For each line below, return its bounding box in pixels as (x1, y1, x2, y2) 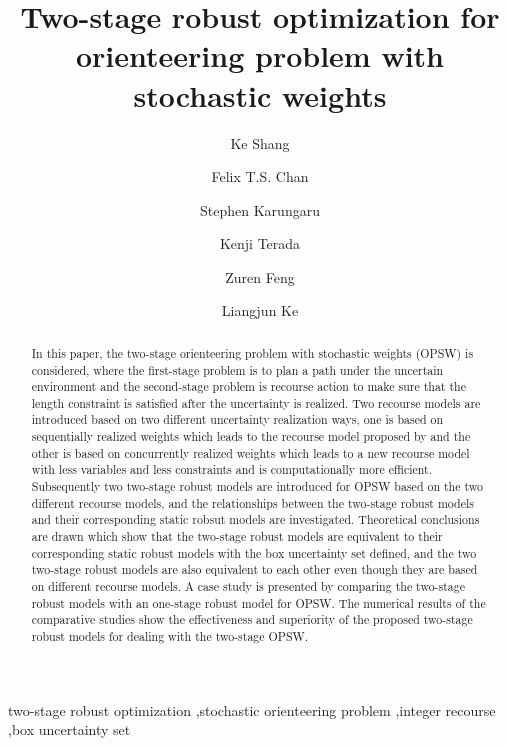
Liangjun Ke (221, 300, 299, 321)
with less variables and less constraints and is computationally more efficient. (31, 461, 433, 478)
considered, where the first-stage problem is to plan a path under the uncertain (31, 361, 444, 378)
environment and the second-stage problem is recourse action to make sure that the (31, 378, 466, 395)
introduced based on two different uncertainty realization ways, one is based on (31, 411, 444, 428)
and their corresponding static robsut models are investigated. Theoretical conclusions (31, 511, 480, 528)
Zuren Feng (225, 266, 295, 287)
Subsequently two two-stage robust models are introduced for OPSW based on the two (31, 478, 483, 495)
